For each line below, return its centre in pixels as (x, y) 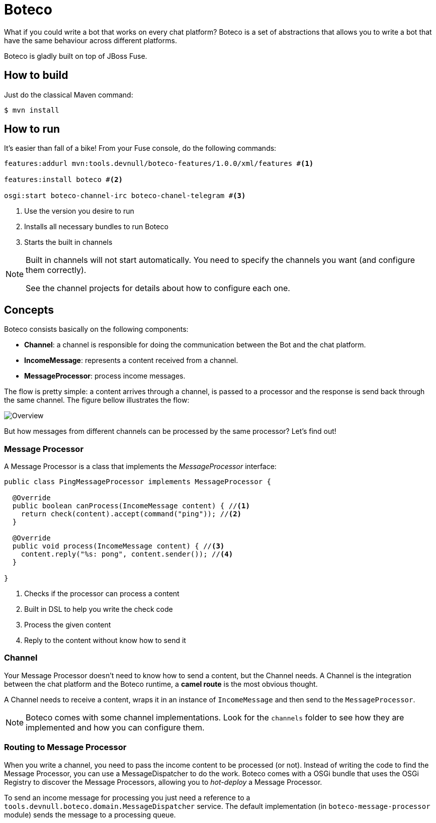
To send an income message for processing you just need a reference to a (127, 797)
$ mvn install (32, 110)
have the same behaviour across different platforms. (91, 40)
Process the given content (68, 625)
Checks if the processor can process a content (102, 594)
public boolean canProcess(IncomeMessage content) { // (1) (131, 506)
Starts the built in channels (68, 242)
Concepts (29, 310)
